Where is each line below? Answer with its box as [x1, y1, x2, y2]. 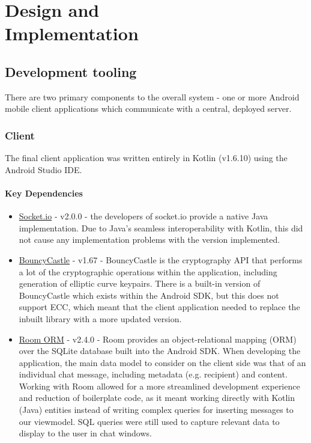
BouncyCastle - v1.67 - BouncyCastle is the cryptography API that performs [19, 253, 303, 266]
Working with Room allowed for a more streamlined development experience [19, 379, 300, 392]
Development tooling [5, 62, 137, 81]
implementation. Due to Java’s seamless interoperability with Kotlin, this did [19, 221, 303, 234]
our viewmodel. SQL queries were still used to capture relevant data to [19, 415, 280, 427]
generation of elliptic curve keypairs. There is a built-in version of [19, 277, 261, 290]
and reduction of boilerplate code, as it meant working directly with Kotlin [19, 391, 295, 404]
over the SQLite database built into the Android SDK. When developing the [19, 344, 301, 357]
